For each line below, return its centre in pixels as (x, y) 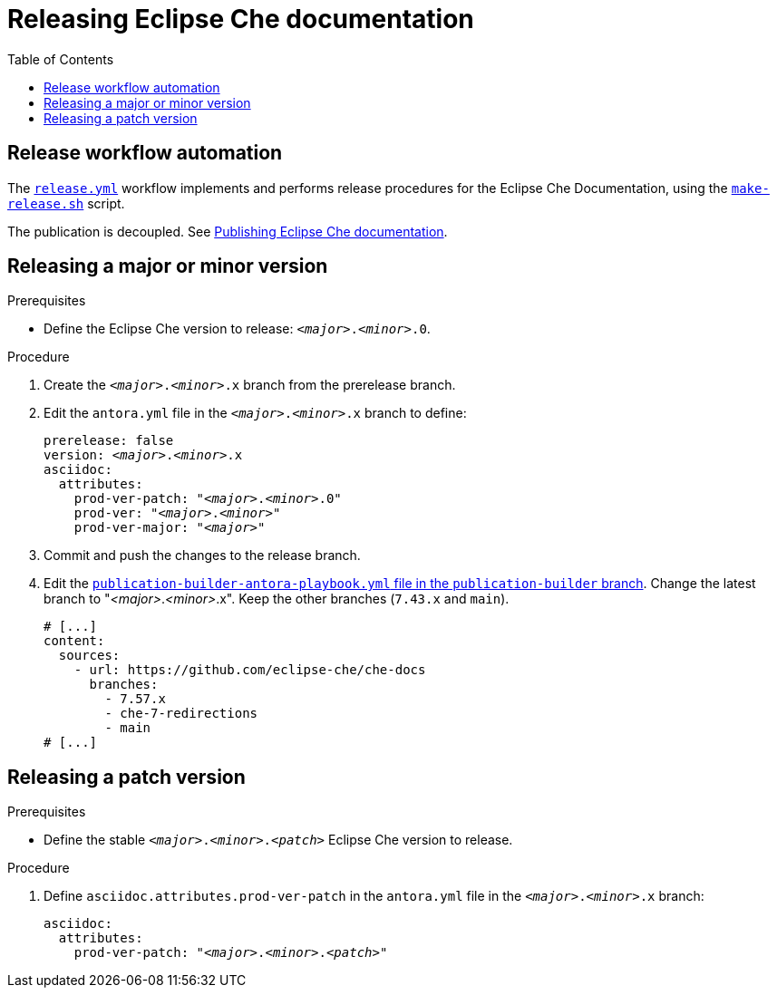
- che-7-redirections (181, 714)
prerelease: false (109, 441)
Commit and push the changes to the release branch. (202, 555)
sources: (89, 656)
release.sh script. (66, 203)
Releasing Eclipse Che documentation (241, 19)
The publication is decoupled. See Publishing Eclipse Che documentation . (228, 231)
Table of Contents (61, 59)
